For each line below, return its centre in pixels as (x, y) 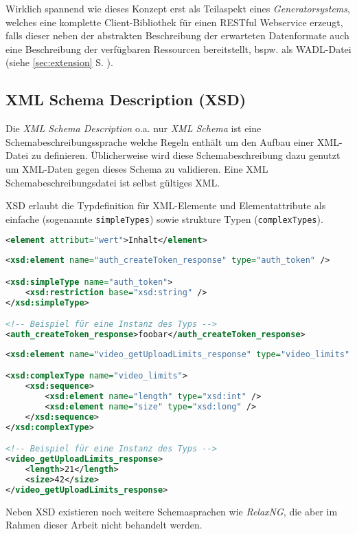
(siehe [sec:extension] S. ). (59, 62)
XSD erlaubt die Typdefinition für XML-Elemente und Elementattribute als (166, 205)
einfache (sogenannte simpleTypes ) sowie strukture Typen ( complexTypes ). (164, 218)
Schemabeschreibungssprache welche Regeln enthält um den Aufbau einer (160, 141)
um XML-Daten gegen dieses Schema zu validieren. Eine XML (137, 168)
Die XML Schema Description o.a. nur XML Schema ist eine (134, 128)
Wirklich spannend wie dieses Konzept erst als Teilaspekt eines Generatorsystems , (178, 8)
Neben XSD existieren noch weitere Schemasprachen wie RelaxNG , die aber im (172, 511)
